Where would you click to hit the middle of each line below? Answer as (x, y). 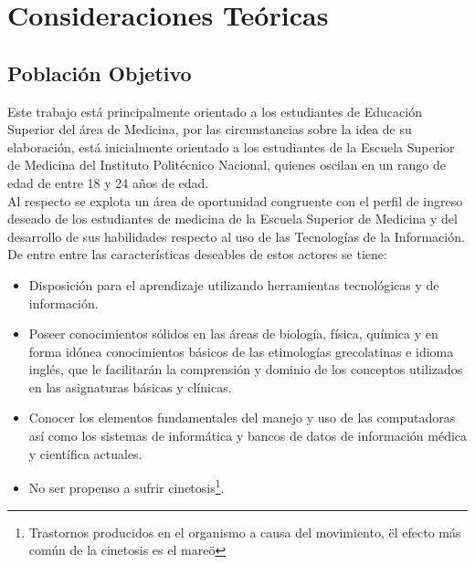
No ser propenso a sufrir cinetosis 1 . (127, 486)
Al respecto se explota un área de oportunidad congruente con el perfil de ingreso (235, 200)
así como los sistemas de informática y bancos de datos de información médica (248, 436)
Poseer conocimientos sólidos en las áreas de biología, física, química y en (233, 334)
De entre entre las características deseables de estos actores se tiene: (197, 254)
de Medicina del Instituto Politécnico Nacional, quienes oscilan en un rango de (227, 165)
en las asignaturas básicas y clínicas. (130, 386)
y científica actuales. (85, 453)
